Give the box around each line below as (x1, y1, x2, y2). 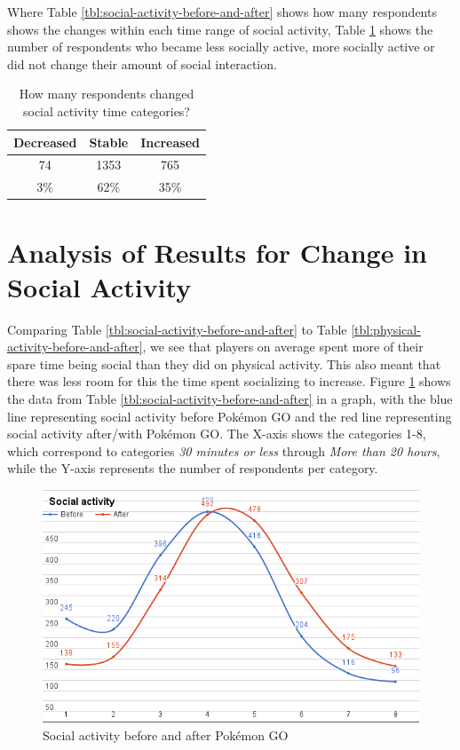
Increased (140, 132, 200, 151)
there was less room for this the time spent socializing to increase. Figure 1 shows (7, 372, 451, 391)
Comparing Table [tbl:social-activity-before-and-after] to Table (7, 320, 347, 338)
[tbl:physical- (351, 320, 421, 338)
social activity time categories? (22, 101, 190, 120)
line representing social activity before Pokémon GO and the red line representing (7, 407, 452, 425)
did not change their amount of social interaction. (7, 54, 277, 73)
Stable (89, 132, 129, 151)
